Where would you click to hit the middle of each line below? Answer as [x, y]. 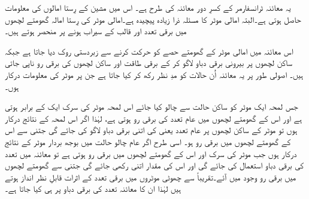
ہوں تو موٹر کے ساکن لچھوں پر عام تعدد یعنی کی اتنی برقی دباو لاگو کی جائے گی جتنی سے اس [151, 130]
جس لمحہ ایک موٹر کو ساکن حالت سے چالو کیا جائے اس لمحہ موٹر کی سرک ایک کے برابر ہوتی [152, 106]
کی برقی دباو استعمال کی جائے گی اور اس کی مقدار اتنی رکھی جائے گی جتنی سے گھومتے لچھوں [154, 165]
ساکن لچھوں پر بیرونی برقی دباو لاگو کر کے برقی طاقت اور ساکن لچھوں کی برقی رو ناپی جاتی [149, 63]
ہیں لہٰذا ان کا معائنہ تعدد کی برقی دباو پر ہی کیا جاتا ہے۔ [93, 189]
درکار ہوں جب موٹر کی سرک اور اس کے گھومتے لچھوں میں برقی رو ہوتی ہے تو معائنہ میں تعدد [151, 153]
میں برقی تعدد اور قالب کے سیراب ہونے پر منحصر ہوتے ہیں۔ [96, 31]
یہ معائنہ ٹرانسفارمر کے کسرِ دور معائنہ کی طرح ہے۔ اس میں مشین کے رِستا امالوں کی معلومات [148, 7]
